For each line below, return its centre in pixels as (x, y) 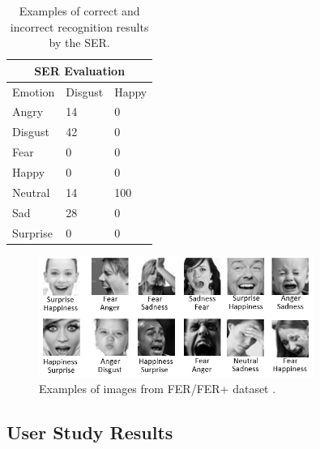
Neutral (31, 192)
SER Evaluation (80, 70)
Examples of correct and (79, 11)
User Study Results (90, 432)
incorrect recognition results (79, 26)
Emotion (34, 91)
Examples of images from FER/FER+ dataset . (158, 388)
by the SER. (79, 43)
